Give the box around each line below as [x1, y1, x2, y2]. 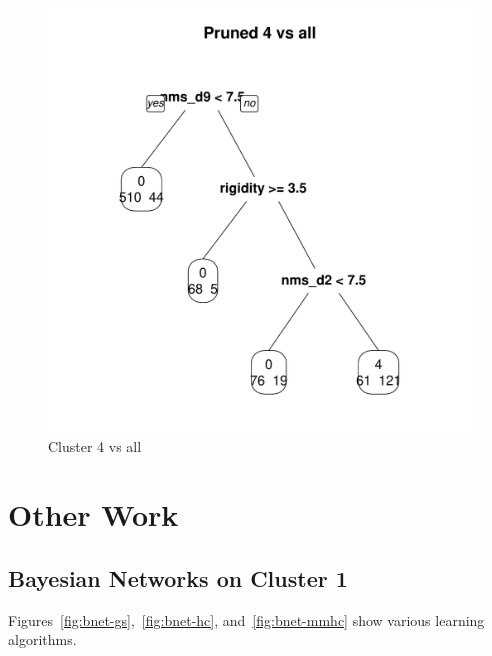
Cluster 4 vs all [48, 435, 142, 456]
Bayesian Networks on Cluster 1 [8, 562, 348, 593]
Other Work [8, 494, 179, 535]
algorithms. [8, 629, 77, 650]
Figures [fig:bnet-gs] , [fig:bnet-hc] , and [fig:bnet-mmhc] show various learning [8, 609, 485, 630]
